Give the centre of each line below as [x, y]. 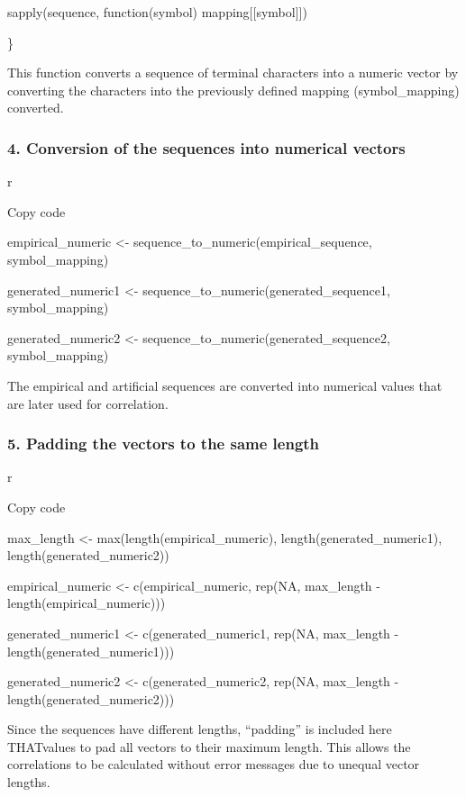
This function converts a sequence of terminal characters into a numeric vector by [233, 72]
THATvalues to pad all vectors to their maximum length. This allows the [209, 746]
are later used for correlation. [88, 403]
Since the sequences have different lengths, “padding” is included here [200, 729]
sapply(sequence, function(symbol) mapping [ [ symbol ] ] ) [157, 12]
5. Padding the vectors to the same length [164, 444]
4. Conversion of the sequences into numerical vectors [206, 147]
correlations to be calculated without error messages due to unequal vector [214, 764]
